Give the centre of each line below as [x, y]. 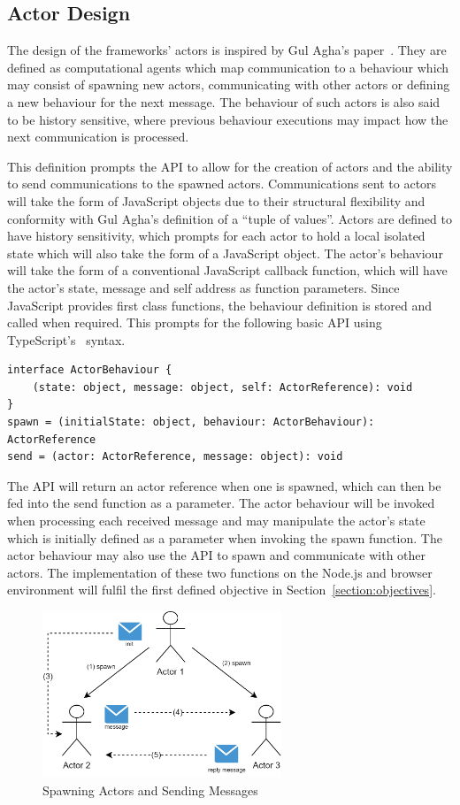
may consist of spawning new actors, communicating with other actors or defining [229, 84]
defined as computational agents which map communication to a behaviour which [228, 67]
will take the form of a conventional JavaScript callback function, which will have [227, 270]
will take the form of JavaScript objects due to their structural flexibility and [216, 200]
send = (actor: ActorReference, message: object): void [175, 457]
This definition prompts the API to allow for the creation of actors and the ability [230, 166]
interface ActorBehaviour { [90, 370]
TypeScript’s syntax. [66, 339]
